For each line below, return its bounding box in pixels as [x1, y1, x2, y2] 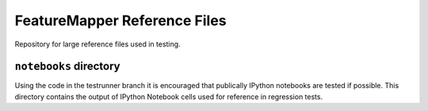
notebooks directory [14, 60, 120, 73]
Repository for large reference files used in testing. [14, 39, 182, 49]
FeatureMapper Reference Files [14, 12, 227, 29]
